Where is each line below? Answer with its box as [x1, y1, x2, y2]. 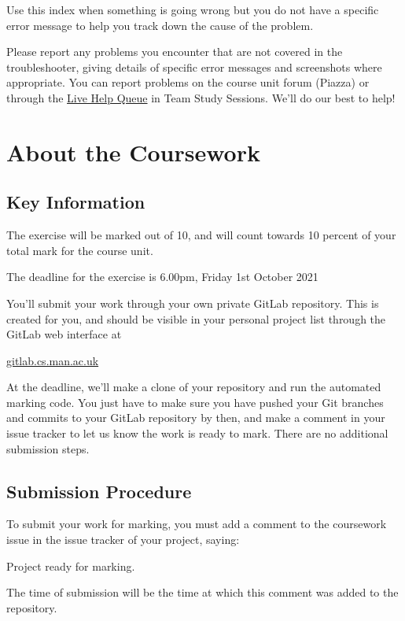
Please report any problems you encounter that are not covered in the [6, 43, 343, 60]
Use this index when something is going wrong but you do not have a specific [6, 2, 379, 17]
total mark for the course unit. [6, 242, 153, 258]
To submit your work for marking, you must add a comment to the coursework [6, 516, 387, 532]
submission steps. [6, 440, 90, 457]
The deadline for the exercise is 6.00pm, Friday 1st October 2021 [6, 268, 318, 285]
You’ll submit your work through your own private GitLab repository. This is [6, 294, 379, 311]
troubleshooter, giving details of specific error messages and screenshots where [6, 58, 382, 75]
